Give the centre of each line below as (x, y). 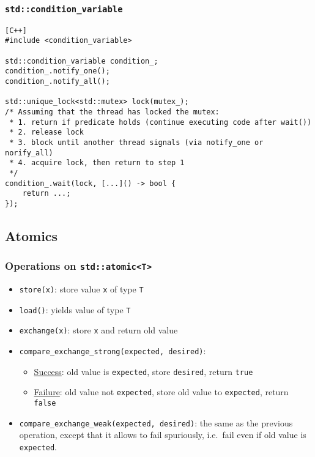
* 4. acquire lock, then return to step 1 (97, 163)
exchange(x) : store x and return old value (98, 330)
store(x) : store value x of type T (81, 289)
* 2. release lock (46, 132)
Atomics (31, 235)
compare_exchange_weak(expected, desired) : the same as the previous (156, 422)
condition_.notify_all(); (57, 82)
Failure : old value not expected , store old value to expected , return (161, 392)
